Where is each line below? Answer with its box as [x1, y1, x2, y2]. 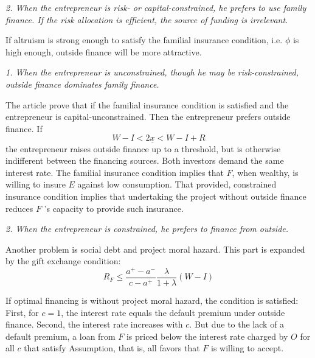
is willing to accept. [210, 342, 284, 354]
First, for [5, 306, 39, 318]
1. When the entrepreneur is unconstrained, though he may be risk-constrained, [5, 66, 299, 79]
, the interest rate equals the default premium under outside [61, 306, 285, 318]
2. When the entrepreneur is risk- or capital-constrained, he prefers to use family [5, 1, 306, 13]
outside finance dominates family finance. [5, 77, 159, 90]
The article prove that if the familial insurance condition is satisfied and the [5, 98, 289, 111]
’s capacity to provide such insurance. [44, 202, 184, 214]
